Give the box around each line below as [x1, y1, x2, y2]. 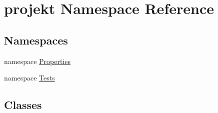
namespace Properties [4, 55, 71, 66]
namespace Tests [4, 72, 55, 83]
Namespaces [4, 32, 68, 47]
